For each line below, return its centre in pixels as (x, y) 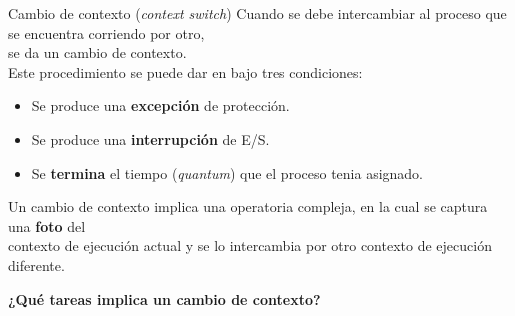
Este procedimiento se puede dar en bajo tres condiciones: (185, 71)
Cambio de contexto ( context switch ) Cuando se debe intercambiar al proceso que (257, 13)
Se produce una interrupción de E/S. (150, 138)
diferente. (36, 264)
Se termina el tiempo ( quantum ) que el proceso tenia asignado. (227, 172)
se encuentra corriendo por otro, (106, 32)
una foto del (47, 225)
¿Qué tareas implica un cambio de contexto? (164, 298)
